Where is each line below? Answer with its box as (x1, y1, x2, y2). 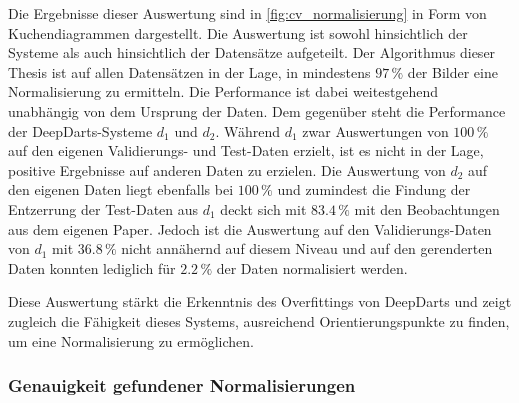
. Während (215, 120, 281, 141)
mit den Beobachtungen (354, 198, 500, 219)
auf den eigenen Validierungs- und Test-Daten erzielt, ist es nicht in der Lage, (8, 140, 484, 161)
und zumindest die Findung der (277, 179, 471, 200)
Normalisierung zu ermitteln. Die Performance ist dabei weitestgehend (8, 81, 439, 102)
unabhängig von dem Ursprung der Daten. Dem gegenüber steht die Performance (8, 100, 506, 121)
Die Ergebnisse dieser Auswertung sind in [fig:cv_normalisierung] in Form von (8, 3, 487, 23)
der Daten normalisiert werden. (216, 257, 408, 278)
